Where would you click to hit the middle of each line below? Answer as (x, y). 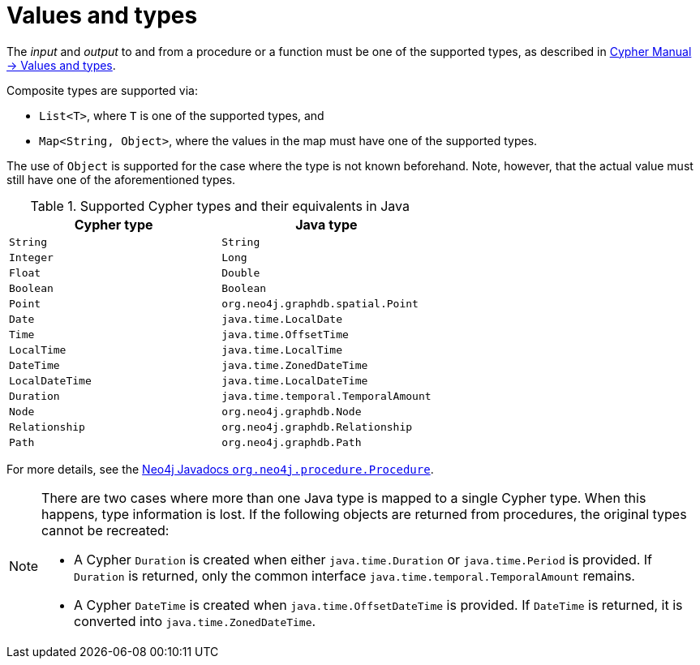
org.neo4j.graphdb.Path (292, 442)
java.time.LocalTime (282, 350)
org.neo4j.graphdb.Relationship (317, 427)
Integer (31, 257)
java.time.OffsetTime (285, 334)
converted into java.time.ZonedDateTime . (195, 621)
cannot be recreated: (105, 530)
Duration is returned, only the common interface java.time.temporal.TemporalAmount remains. (354, 575)
